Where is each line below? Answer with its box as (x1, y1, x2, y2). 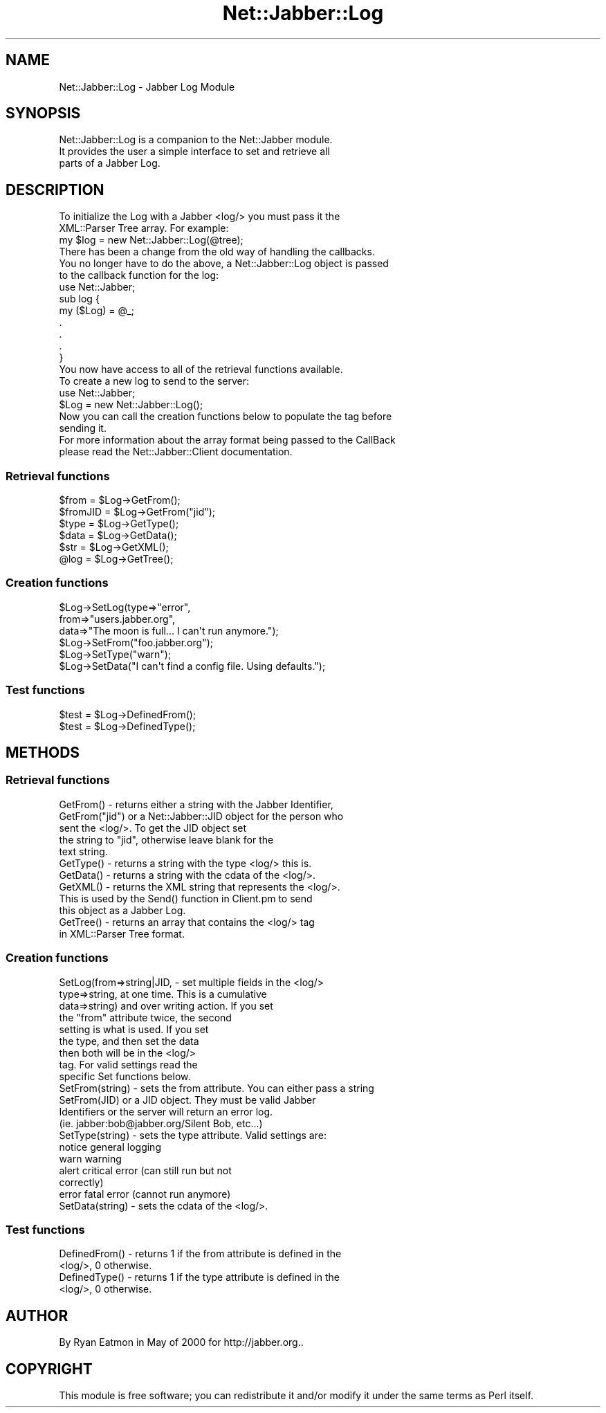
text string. (59, 845, 108, 857)
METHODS (6, 743, 80, 761)
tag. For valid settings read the (59, 1058, 198, 1070)
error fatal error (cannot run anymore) (59, 1187, 231, 1200)
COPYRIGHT (6, 1360, 93, 1378)
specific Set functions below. (59, 1070, 191, 1082)
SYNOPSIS (6, 104, 81, 122)
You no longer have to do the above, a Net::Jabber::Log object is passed (59, 257, 389, 270)
